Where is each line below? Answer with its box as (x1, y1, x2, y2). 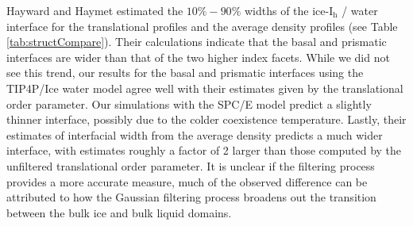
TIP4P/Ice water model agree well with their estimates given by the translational (6, 79, 403, 96)
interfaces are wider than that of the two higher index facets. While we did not (6, 48, 390, 65)
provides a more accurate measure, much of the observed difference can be (6, 173, 368, 190)
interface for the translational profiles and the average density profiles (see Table (6, 17, 398, 34)
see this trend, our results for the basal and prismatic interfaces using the (6, 64, 364, 81)
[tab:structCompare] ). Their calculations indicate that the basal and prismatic (6, 33, 387, 50)
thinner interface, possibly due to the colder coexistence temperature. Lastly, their (6, 111, 407, 128)
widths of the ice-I (244, 2, 334, 18)
